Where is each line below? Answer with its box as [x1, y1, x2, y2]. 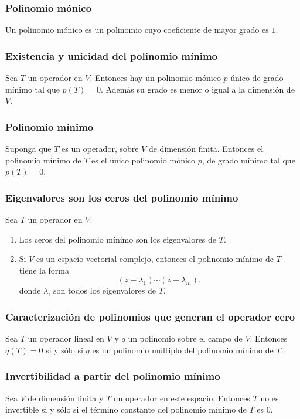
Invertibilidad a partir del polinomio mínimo [5, 369, 220, 383]
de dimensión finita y [28, 391, 104, 404]
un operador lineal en [28, 332, 104, 345]
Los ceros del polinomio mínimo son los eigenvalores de [19, 233, 217, 245]
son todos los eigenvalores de [53, 284, 156, 297]
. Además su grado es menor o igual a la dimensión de [100, 83, 295, 95]
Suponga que [5, 142, 52, 155]
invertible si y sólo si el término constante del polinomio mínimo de [5, 403, 247, 415]
